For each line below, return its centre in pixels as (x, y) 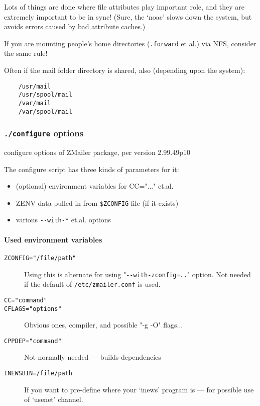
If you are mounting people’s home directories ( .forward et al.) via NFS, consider (130, 43)
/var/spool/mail (45, 111)
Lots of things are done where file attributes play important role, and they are (124, 7)
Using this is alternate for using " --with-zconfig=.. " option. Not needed (138, 274)
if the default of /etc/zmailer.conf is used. (92, 284)
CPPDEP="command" (33, 341)
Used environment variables (53, 239)
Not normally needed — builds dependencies (93, 357)
